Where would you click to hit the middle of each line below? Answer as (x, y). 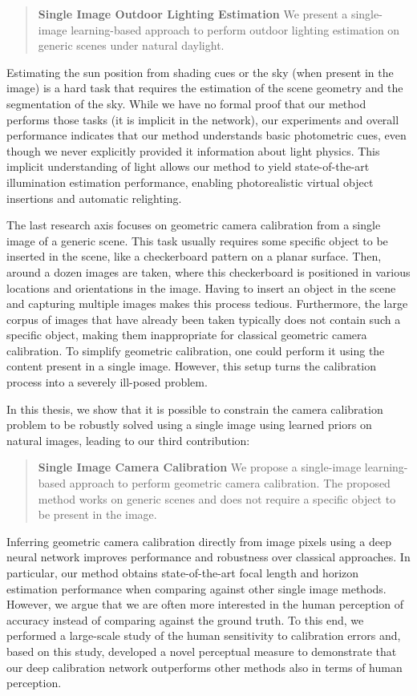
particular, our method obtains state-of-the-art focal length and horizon (183, 573)
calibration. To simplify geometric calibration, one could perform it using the (196, 350)
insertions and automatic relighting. (94, 198)
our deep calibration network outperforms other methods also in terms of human (204, 667)
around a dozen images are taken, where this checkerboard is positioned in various (208, 271)
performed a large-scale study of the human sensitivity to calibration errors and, (204, 635)
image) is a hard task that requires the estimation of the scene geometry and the (205, 88)
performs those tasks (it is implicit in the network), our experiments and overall (203, 119)
